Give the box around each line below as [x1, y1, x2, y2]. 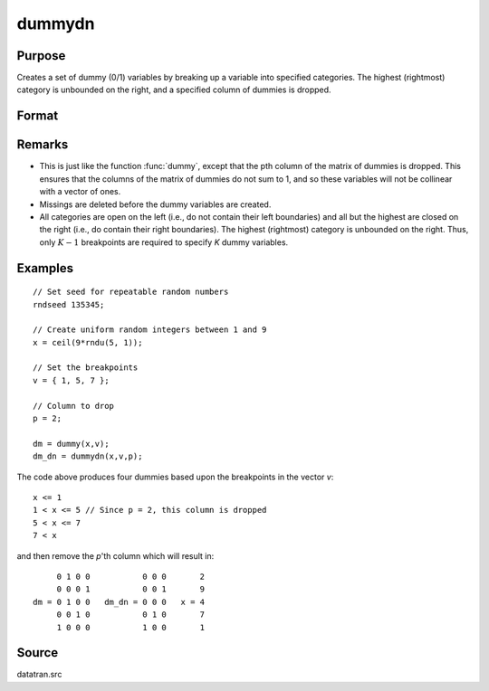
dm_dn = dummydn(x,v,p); [33, 451, 143, 461]
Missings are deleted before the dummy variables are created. [39, 199, 272, 210]
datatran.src [16, 669, 62, 680]
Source [16, 645, 59, 660]
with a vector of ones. [39, 186, 121, 197]
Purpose [16, 48, 66, 63]
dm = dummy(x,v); [33, 439, 110, 449]
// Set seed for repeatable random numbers [33, 287, 229, 298]
